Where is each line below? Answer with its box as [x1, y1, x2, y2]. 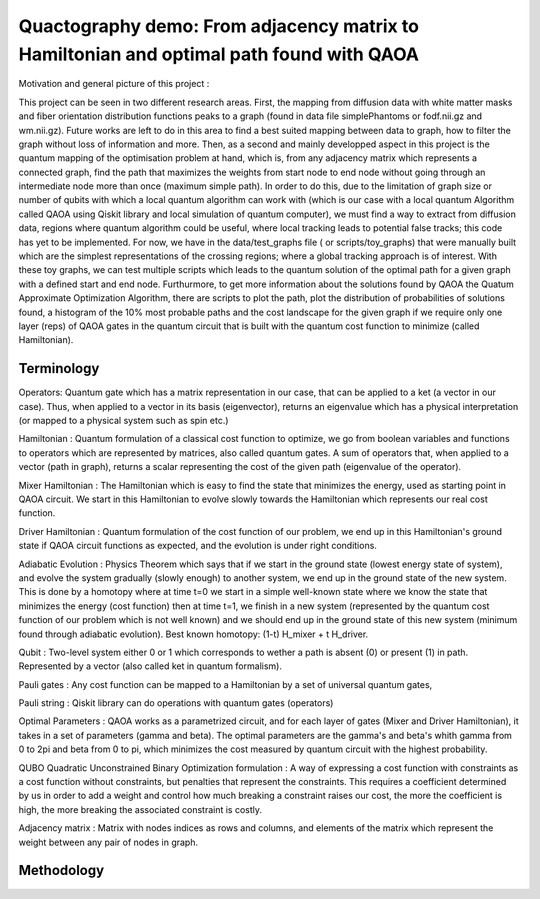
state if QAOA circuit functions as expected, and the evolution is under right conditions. [18, 540, 377, 552]
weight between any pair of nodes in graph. [18, 836, 199, 848]
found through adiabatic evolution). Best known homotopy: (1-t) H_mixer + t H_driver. [18, 628, 369, 640]
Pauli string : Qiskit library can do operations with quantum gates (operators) [18, 697, 334, 709]
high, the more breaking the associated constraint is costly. [18, 803, 263, 815]
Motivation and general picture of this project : [18, 78, 210, 90]
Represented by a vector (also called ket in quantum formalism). [18, 660, 282, 672]
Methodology [18, 862, 105, 879]
